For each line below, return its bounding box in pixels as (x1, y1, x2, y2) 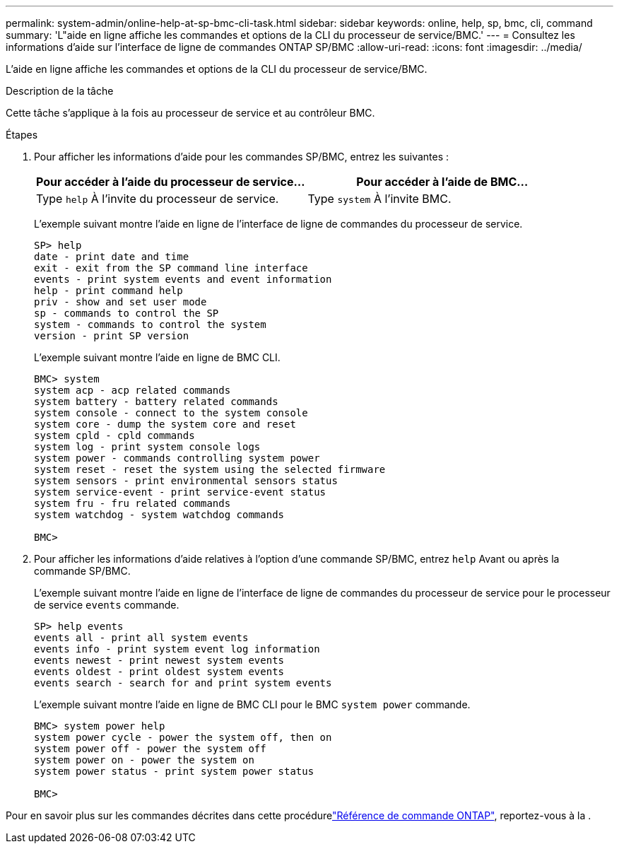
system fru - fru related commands (34, 498, 231, 509)
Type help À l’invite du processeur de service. (36, 192, 279, 206)
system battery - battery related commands (34, 396, 278, 407)
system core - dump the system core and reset (34, 418, 296, 430)
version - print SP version (34, 330, 189, 341)
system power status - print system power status (34, 766, 314, 777)
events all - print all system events (34, 632, 249, 643)
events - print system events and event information (34, 274, 332, 285)
